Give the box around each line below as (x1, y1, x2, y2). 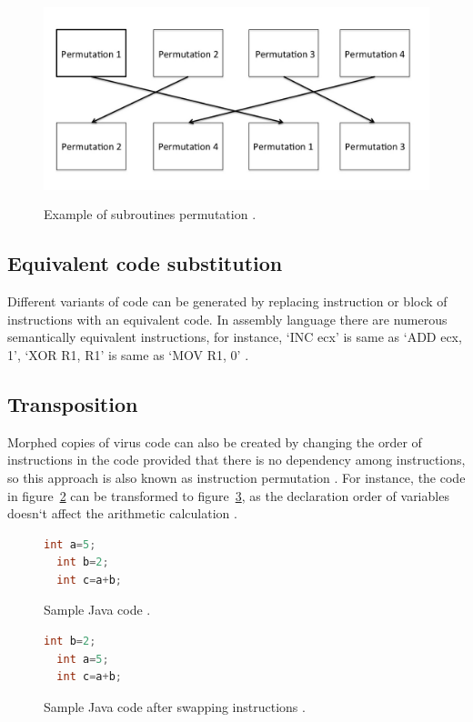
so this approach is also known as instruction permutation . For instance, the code (7, 467, 466, 486)
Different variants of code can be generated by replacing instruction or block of (7, 292, 448, 311)
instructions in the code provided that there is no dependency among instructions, (7, 450, 466, 469)
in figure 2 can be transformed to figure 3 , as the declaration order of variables (7, 486, 449, 505)
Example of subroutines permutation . (44, 205, 257, 224)
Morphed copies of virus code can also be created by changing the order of (7, 432, 422, 451)
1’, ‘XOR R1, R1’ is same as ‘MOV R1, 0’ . (7, 345, 249, 364)
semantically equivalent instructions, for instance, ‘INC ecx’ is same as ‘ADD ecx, (7, 327, 462, 346)
